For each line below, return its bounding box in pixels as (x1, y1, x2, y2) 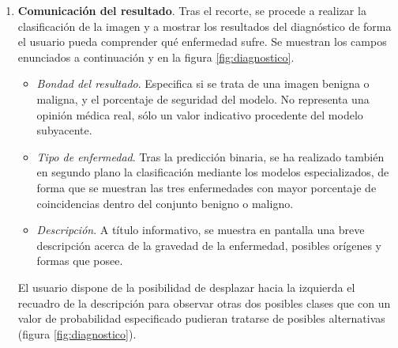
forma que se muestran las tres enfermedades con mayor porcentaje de (36, 179, 377, 195)
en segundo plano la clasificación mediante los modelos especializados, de (36, 164, 389, 180)
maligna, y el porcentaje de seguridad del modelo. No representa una (36, 90, 370, 107)
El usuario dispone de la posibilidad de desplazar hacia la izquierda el (17, 278, 355, 295)
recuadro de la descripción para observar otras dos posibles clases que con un (17, 294, 391, 311)
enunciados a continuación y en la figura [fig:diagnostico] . (17, 48, 295, 65)
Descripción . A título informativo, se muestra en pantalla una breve (36, 221, 365, 238)
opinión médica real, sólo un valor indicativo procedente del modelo (36, 106, 363, 123)
